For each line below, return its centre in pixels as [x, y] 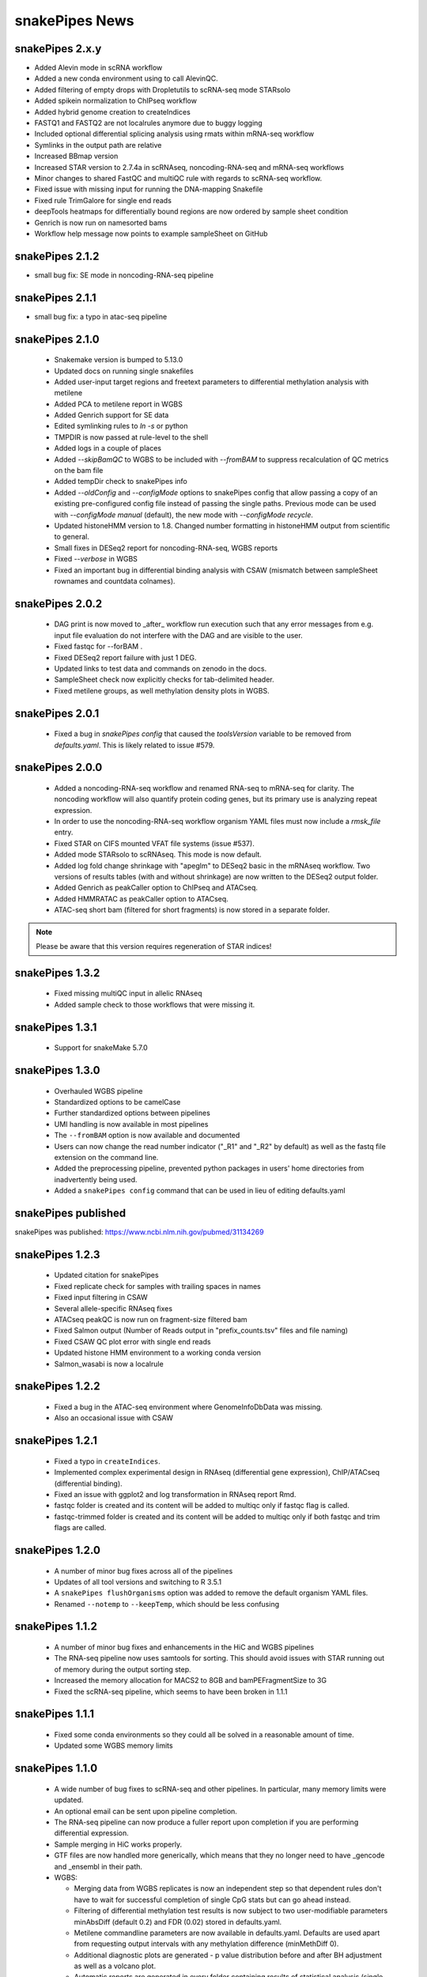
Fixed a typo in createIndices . [108, 1461]
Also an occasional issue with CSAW [113, 1418]
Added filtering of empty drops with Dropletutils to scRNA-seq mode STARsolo [162, 89]
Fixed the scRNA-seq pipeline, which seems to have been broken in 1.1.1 [171, 1692]
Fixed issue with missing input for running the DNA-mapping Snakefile [149, 189]
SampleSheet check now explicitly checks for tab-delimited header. [164, 679]
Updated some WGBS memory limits [113, 1746]
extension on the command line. [106, 1157]
